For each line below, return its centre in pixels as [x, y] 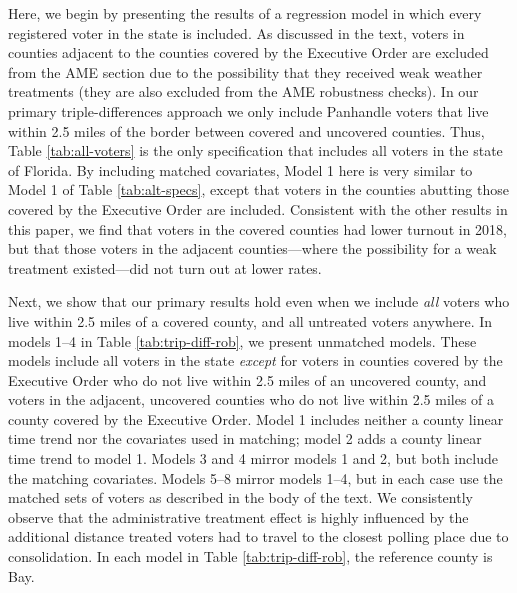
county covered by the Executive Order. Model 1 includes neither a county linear [256, 418]
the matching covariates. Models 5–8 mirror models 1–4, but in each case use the [255, 477]
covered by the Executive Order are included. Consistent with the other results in [258, 208]
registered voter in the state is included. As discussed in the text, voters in [236, 32]
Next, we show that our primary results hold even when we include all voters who [259, 301]
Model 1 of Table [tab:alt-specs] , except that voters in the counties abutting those [258, 189]
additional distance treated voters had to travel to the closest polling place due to [258, 536]
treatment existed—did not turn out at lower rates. [165, 267]
